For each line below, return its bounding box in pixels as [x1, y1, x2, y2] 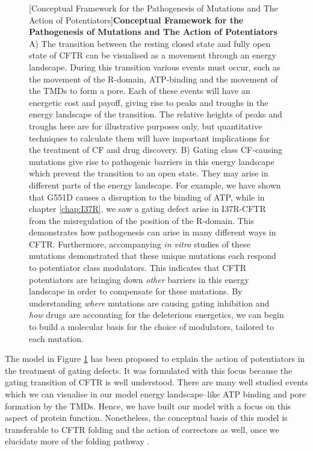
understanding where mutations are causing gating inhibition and [29, 296, 270, 309]
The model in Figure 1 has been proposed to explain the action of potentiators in [5, 352, 305, 365]
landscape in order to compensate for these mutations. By [29, 285, 243, 297]
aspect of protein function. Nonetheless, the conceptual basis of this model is [5, 411, 288, 424]
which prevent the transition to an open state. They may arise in [29, 167, 268, 179]
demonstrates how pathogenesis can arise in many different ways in [29, 226, 276, 238]
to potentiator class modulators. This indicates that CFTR [29, 261, 246, 274]
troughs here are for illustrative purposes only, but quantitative [29, 119, 262, 132]
